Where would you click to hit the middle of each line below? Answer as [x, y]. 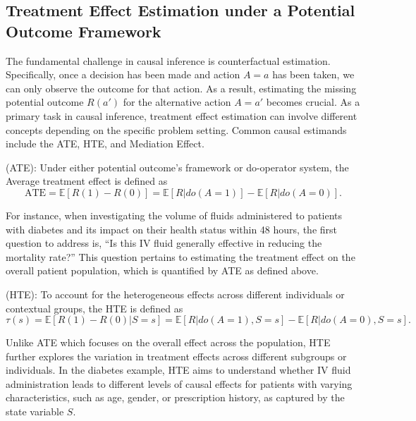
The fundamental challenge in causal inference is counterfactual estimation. [168, 60]
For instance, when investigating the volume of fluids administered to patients [174, 215]
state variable [35, 411]
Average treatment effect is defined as [87, 181]
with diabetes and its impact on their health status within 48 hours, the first [171, 229]
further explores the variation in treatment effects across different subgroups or [176, 356]
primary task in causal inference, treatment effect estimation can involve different [182, 115]
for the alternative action [177, 102]
